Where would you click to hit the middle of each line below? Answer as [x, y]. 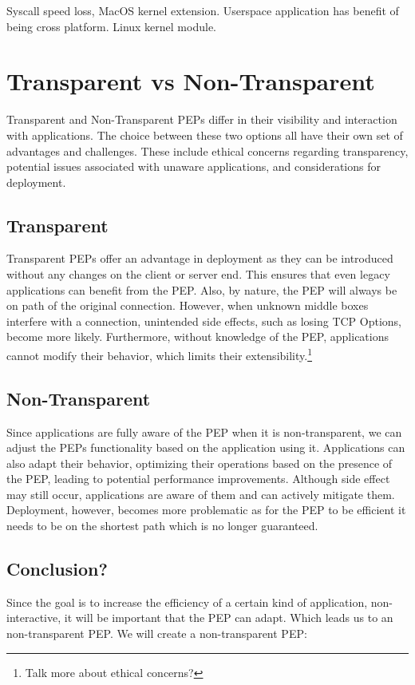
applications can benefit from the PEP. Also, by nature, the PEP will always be [202, 289]
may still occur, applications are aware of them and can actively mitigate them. [201, 494]
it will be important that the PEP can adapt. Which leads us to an [229, 618]
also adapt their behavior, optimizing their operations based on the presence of [200, 463]
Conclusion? [57, 569]
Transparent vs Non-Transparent [191, 81]
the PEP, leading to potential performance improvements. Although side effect [198, 479]
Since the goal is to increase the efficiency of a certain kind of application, [187, 602]
